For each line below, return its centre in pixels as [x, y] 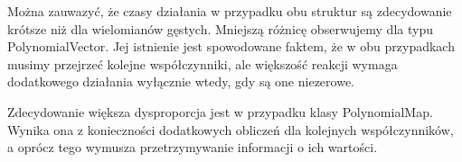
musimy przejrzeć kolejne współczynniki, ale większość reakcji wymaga [203, 63]
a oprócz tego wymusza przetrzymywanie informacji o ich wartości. [193, 147]
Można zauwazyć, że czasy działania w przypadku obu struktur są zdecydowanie [230, 11]
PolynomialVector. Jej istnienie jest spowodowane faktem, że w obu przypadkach [231, 46]
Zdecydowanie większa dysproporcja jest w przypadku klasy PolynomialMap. [220, 111]
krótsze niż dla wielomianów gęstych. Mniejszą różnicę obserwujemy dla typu [220, 28]
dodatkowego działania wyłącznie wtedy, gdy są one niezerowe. [181, 81]
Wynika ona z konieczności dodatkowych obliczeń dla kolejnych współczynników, [231, 129]
